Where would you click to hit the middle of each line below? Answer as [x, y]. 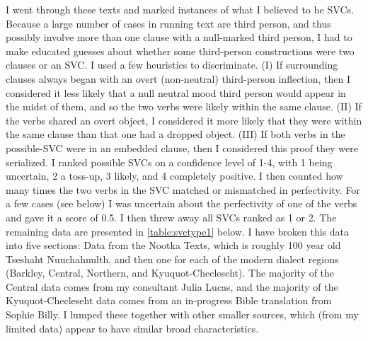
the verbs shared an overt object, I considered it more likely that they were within [184, 120]
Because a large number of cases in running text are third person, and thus [168, 23]
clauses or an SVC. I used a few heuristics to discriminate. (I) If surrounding [172, 65]
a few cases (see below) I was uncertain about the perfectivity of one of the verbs [182, 203]
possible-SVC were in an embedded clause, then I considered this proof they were [182, 148]
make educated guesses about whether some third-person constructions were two [180, 51]
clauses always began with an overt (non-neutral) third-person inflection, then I [178, 78]
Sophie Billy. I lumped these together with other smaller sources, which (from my [182, 314]
